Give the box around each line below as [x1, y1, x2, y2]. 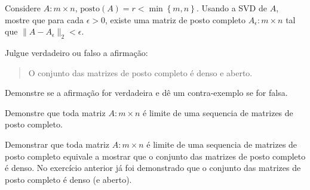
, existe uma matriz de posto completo [105, 13, 246, 26]
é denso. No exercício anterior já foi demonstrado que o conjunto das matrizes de [5, 161, 301, 174]
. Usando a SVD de [196, 2, 267, 14]
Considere [5, 2, 41, 14]
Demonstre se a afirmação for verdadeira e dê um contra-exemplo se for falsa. [5, 86, 288, 99]
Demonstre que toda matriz [5, 106, 106, 119]
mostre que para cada [5, 13, 84, 26]
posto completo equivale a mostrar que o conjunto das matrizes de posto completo [5, 149, 306, 162]
